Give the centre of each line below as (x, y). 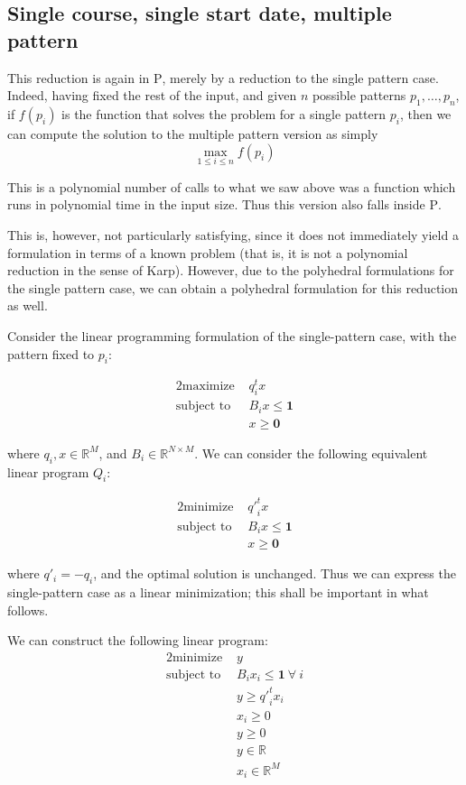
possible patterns (359, 95)
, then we (425, 113)
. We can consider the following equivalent (311, 453)
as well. (28, 305)
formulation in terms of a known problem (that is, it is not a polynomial (208, 252)
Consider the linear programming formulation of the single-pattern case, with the (232, 335)
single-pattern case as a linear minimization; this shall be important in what (218, 592)
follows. (28, 610)
